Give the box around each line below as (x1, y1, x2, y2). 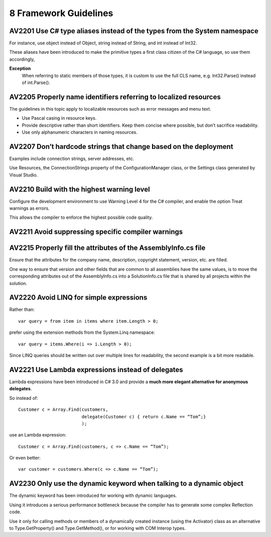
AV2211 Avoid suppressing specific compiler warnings (9, 228, 183, 236)
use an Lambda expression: (9, 432, 66, 438)
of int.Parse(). (22, 79, 50, 85)
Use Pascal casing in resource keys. (22, 115, 97, 121)
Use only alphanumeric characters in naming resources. (22, 129, 138, 135)
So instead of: (9, 395, 39, 401)
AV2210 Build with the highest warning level (9, 185, 150, 194)
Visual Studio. (9, 171, 38, 178)
